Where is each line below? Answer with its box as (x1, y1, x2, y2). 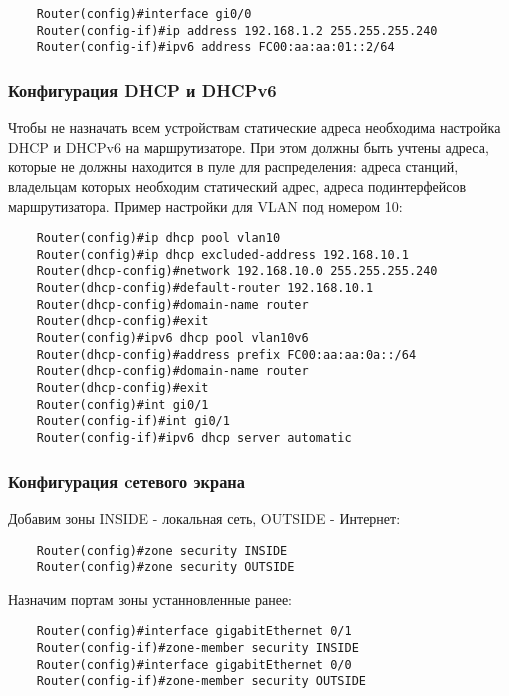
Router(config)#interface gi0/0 (36, 7, 252, 21)
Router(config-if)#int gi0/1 (36, 414, 230, 429)
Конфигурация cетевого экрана (8, 468, 245, 493)
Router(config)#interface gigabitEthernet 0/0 (36, 657, 352, 672)
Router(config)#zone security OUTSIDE (36, 560, 295, 575)
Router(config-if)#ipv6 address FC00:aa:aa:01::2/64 (36, 40, 395, 55)
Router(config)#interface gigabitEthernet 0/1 (36, 624, 352, 639)
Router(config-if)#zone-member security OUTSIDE (36, 674, 366, 689)
